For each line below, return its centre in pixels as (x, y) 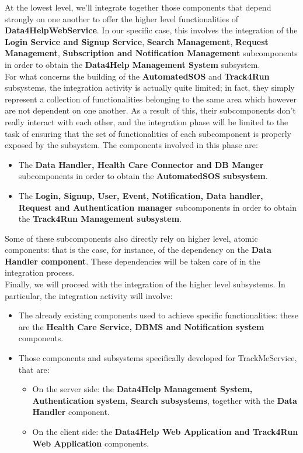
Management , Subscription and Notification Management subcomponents (151, 53)
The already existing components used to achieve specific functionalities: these (158, 315)
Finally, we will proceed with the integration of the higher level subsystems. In (145, 284)
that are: (34, 369)
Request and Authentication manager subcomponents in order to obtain (157, 207)
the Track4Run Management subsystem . (100, 219)
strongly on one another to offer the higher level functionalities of (122, 18)
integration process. (40, 272)
